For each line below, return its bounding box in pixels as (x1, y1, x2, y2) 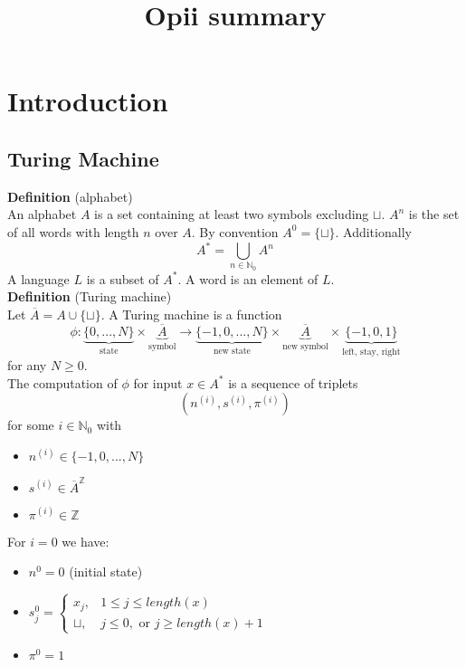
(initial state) (69, 562, 143, 581)
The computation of (7, 373, 118, 392)
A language (7, 269, 70, 288)
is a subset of (86, 269, 159, 288)
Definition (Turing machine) (7, 287, 172, 306)
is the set (408, 205, 460, 224)
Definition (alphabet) (7, 186, 133, 205)
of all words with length (7, 222, 139, 241)
